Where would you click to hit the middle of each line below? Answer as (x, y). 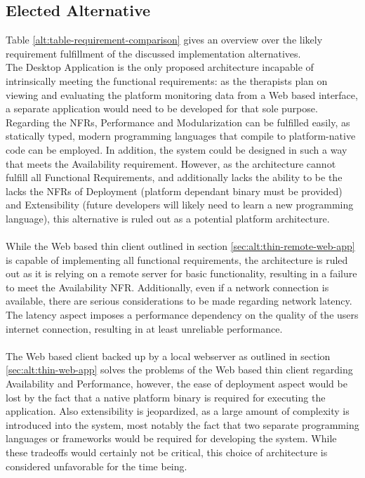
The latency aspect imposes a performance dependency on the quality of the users (182, 315)
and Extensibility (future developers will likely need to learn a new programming (180, 205)
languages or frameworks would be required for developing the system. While (171, 438)
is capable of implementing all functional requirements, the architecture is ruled (177, 259)
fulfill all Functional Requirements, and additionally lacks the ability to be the (174, 177)
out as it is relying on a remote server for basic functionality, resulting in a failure (181, 273)
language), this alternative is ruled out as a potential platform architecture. (168, 218)
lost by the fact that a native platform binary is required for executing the (166, 397)
